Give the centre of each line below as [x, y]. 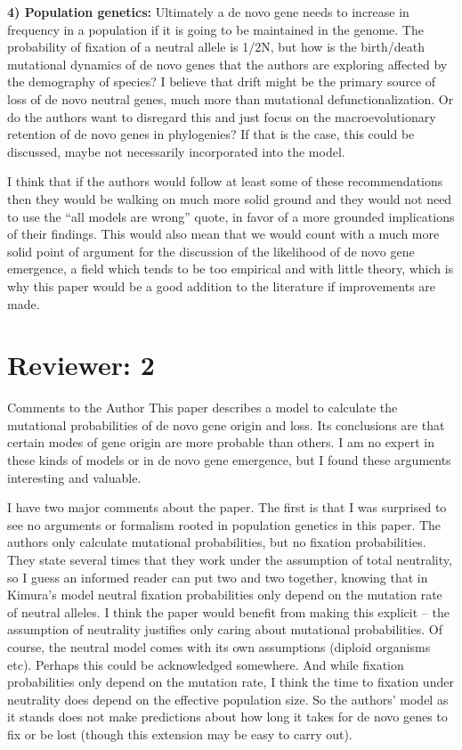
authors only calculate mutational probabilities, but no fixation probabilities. [217, 542]
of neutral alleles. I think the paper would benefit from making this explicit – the [228, 611]
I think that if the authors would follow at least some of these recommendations [225, 181]
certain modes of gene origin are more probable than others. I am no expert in [221, 442]
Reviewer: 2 [81, 365]
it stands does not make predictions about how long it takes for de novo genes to [227, 717]
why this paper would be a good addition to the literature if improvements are [222, 285]
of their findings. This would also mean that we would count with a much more [223, 234]
